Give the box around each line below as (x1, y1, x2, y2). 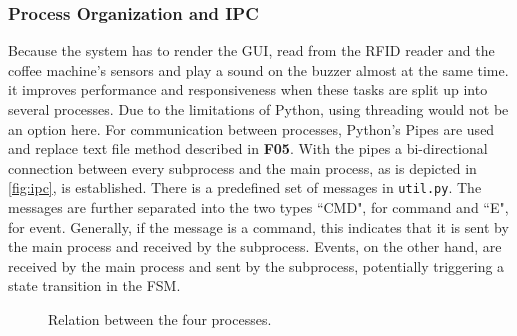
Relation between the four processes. (48, 309, 272, 329)
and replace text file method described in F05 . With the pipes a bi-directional (8, 138, 488, 159)
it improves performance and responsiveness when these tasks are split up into (8, 79, 488, 100)
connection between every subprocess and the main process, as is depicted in (8, 157, 477, 178)
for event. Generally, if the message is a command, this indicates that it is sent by (8, 216, 509, 237)
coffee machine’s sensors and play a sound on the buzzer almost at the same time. (8, 59, 509, 80)
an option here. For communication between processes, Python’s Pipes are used (8, 118, 495, 139)
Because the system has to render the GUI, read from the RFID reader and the (8, 40, 495, 61)
